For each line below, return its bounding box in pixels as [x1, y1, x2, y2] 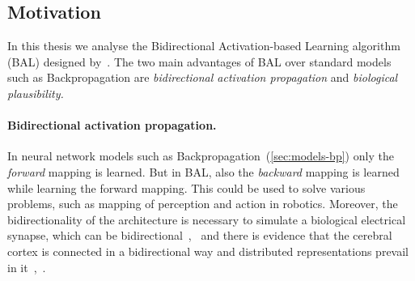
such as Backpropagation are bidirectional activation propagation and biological [7, 69, 398, 86]
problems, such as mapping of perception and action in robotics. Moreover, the [7, 195, 398, 212]
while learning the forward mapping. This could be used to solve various [7, 179, 366, 196]
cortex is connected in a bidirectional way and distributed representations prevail [7, 242, 409, 259]
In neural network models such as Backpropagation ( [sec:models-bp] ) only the [7, 147, 394, 164]
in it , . [7, 258, 46, 275]
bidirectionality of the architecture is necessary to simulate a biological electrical [7, 211, 406, 228]
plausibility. [7, 84, 64, 101]
